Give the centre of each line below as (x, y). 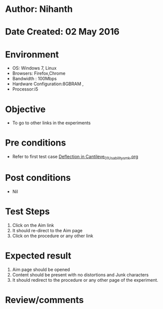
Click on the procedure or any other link (53, 236)
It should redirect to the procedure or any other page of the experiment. (85, 280)
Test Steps (28, 212)
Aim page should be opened (41, 269)
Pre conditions (36, 143)
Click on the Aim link (33, 225)
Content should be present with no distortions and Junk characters (81, 275)
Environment (32, 54)
